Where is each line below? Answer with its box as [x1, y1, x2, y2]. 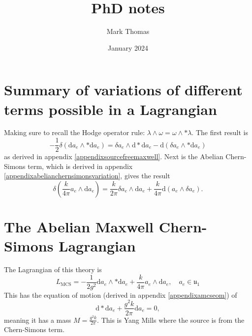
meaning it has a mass [4, 314, 71, 325]
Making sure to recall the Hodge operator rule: [4, 127, 145, 138]
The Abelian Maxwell [4, 217, 154, 237]
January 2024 [108, 42, 148, 53]
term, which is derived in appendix [28, 161, 133, 171]
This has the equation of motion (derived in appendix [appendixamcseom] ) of [4, 289, 237, 300]
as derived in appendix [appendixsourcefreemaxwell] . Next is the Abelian [4, 151, 223, 162]
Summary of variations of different [4, 80, 243, 100]
